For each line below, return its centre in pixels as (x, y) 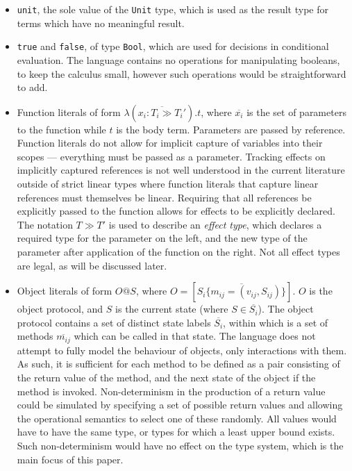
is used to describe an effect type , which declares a (215, 224)
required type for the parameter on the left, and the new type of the (162, 238)
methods (35, 336)
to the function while (61, 129)
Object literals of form (65, 291)
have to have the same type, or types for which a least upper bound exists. (176, 432)
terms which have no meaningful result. (101, 23)
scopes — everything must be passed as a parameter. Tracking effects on (171, 156)
